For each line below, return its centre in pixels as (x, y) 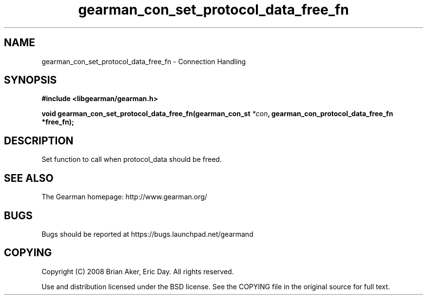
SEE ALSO (29, 178)
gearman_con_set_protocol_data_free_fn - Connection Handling (144, 61)
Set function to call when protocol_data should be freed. (132, 159)
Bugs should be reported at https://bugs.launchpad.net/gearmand (147, 234)
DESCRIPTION (39, 141)
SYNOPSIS (30, 80)
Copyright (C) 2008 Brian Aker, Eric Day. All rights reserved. (138, 271)
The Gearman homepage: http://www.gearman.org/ (124, 197)
